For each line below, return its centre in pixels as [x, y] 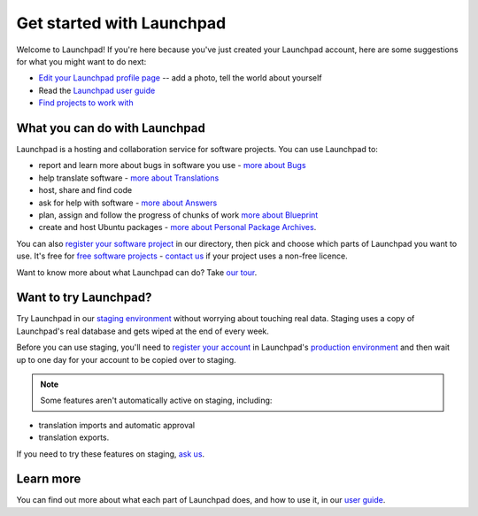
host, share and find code [85, 190]
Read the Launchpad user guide [97, 90]
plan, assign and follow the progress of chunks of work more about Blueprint [178, 215]
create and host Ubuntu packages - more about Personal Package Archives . [177, 227]
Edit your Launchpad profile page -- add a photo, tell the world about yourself [180, 78]
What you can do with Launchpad [111, 128]
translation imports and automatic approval [116, 425]
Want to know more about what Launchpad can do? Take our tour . [137, 272]
